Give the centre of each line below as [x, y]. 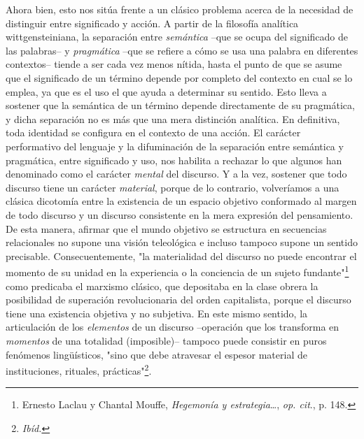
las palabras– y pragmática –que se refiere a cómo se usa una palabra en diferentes [182, 50]
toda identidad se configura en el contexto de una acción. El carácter [153, 132]
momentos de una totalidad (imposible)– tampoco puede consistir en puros [166, 340]
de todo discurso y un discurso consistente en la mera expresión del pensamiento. [180, 214]
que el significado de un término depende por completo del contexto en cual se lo [179, 77]
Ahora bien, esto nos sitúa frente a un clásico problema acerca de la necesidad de [180, 9]
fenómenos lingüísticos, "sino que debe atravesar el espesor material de [156, 354]
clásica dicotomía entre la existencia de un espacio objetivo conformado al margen [181, 201]
